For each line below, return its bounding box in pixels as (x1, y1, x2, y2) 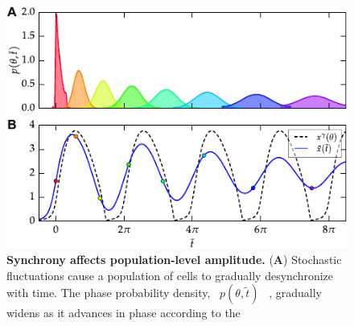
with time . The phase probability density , (6, 284, 211, 301)
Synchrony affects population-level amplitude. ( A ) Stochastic (6, 251, 342, 268)
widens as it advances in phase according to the (6, 304, 241, 321)
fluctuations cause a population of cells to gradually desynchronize (6, 266, 334, 283)
